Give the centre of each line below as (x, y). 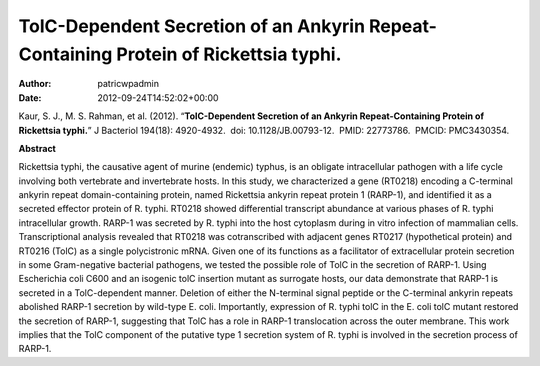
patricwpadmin (128, 84)
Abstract (37, 148)
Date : (30, 97)
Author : (35, 84)
